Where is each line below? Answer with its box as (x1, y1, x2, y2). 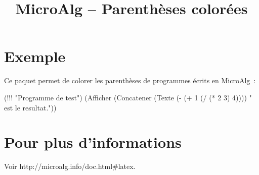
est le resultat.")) (4, 102, 57, 112)
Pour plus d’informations (4, 132, 182, 152)
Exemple (4, 46, 66, 67)
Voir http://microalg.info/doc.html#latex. (4, 161, 136, 171)
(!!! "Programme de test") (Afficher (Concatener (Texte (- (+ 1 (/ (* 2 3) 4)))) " (4, 92, 252, 102)
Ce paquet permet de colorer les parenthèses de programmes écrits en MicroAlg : (4, 75, 256, 86)
